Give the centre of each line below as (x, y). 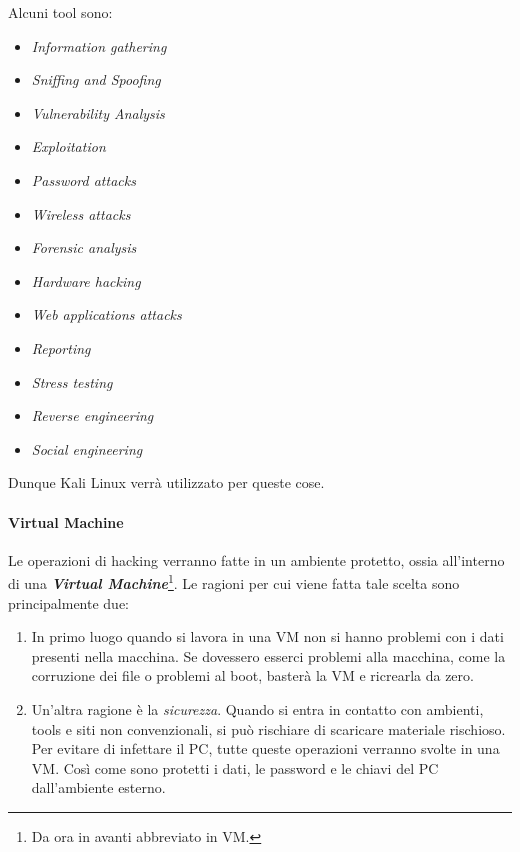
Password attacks (83, 179)
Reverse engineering (92, 415)
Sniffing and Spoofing (96, 79)
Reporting (61, 347)
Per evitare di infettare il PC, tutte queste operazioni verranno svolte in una (265, 748)
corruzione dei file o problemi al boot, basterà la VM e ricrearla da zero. (252, 675)
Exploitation (68, 146)
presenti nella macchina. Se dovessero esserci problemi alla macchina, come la (268, 655)
